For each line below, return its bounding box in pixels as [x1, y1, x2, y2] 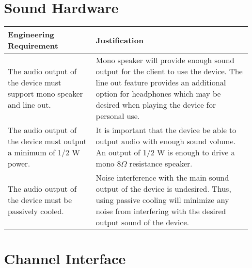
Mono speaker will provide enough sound [95, 54, 235, 66]
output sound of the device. [95, 217, 189, 228]
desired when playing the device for [95, 99, 216, 111]
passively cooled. [8, 205, 64, 217]
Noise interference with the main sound [95, 172, 229, 184]
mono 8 [95, 158, 121, 169]
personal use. [95, 110, 140, 122]
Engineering [8, 29, 54, 40]
